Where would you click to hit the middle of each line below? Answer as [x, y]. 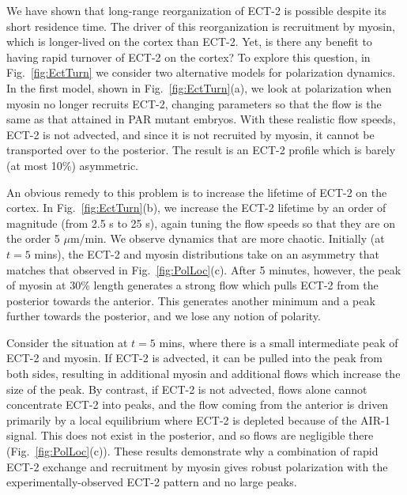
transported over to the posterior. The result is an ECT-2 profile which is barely [201, 150]
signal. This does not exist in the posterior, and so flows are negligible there [190, 435]
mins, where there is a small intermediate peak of [279, 342]
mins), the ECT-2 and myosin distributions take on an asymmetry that [207, 253]
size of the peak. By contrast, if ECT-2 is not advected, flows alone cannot [187, 389]
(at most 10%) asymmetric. [72, 165]
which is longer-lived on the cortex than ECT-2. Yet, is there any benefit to [189, 42]
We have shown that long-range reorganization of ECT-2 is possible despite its [196, 10]
